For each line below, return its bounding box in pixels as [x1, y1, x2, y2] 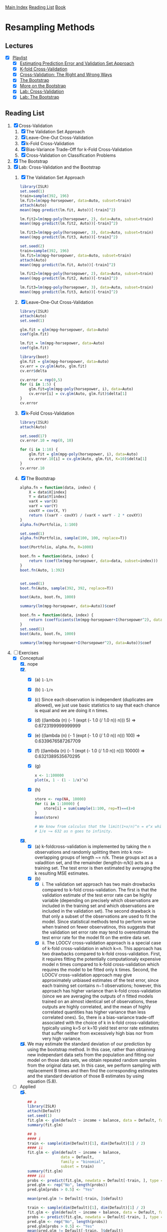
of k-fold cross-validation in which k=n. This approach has [42, 946, 162, 952]
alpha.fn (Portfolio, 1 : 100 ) [19, 522, 78, 527]
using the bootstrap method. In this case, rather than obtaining [27, 1046, 156, 1052]
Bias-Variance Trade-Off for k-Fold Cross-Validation [26, 147, 133, 153]
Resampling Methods [5, 22, 95, 33]
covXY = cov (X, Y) [29, 508, 67, 513]
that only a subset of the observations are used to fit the [42, 913, 158, 920]
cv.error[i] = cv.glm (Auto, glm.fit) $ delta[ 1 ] [29, 391, 127, 396]
